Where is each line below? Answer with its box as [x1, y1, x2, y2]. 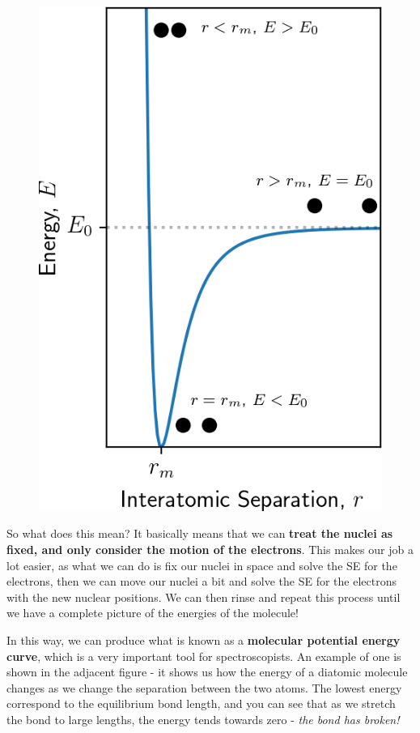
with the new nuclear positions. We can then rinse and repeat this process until [6, 588, 401, 605]
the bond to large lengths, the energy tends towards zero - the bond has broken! [6, 710, 400, 727]
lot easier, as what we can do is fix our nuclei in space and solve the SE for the [6, 556, 397, 573]
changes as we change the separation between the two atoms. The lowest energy [6, 679, 402, 696]
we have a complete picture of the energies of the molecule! [6, 604, 299, 621]
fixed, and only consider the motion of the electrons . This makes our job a [6, 540, 414, 557]
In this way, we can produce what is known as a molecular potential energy [6, 631, 401, 648]
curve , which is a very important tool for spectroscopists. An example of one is [6, 647, 401, 664]
